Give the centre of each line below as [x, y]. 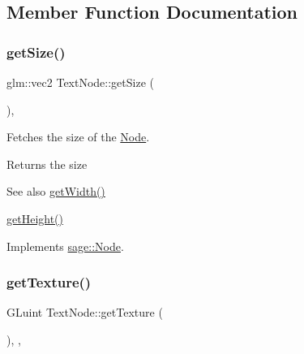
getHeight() [35, 218]
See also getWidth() [56, 191]
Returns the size [47, 164]
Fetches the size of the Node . [78, 137]
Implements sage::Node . [65, 246]
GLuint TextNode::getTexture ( [85, 312]
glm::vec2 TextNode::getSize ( [80, 82]
